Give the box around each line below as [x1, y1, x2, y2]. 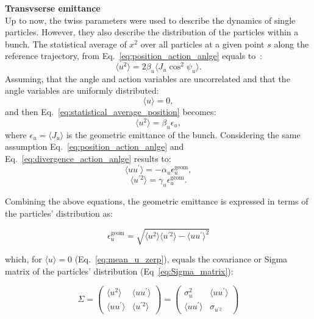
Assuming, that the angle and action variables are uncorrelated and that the [5, 72, 290, 85]
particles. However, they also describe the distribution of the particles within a [5, 26, 299, 38]
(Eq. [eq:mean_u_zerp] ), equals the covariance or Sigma [74, 252, 288, 265]
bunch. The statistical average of [5, 37, 127, 50]
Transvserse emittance [5, 2, 101, 14]
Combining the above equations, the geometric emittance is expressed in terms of [5, 195, 309, 208]
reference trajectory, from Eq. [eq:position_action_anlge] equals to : [5, 49, 263, 62]
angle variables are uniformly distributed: [5, 84, 159, 97]
